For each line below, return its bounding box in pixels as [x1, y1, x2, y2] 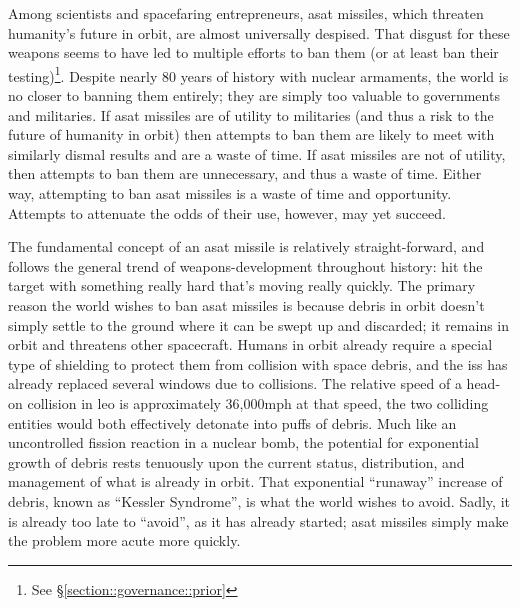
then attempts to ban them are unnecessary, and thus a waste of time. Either [8, 163, 482, 184]
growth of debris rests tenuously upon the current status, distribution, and [8, 451, 465, 472]
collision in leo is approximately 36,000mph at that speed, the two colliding [27, 392, 489, 413]
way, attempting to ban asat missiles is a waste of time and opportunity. [8, 183, 452, 203]
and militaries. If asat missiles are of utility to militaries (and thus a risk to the [8, 104, 494, 125]
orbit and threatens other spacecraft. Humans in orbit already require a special [8, 334, 493, 355]
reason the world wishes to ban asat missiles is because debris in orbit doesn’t [8, 294, 485, 315]
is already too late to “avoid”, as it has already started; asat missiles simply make [8, 510, 509, 531]
